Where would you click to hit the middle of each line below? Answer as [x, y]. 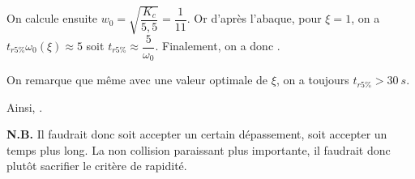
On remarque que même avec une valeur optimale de [137, 80]
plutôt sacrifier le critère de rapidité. [97, 166]
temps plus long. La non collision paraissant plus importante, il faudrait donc [199, 149]
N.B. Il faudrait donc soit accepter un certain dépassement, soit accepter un [197, 134]
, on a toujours [312, 80]
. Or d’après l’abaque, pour [254, 18]
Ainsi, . [25, 107]
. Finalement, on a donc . [218, 46]
